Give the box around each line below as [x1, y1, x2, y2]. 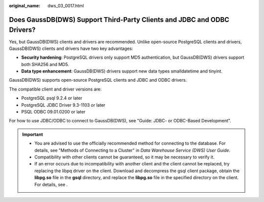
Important [22, 131, 44, 137]
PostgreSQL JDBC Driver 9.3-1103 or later [21, 102, 106, 108]
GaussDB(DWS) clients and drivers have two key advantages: [9, 45, 133, 51]
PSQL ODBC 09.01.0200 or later [21, 109, 86, 115]
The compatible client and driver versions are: [9, 86, 102, 92]
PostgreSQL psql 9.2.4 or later [21, 95, 83, 101]
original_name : [9, 3, 41, 8]
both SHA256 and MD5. [21, 61, 69, 67]
